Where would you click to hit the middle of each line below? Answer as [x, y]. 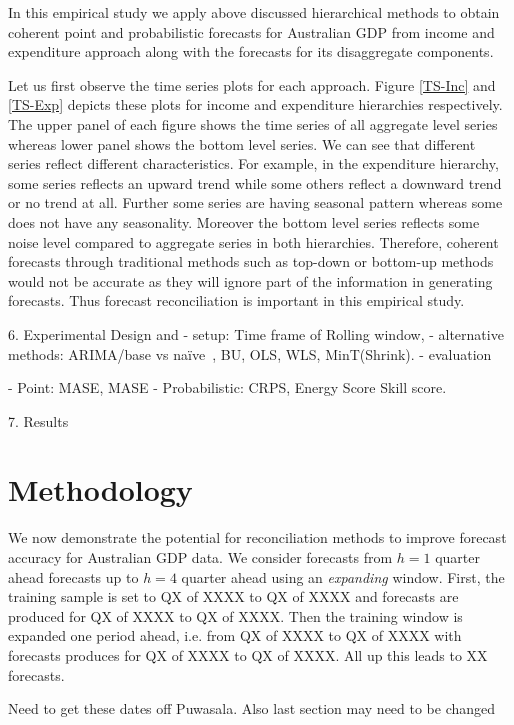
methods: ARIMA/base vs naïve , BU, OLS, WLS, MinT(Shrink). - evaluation [250, 353]
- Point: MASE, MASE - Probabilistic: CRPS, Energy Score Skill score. [227, 387]
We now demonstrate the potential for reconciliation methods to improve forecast [257, 537]
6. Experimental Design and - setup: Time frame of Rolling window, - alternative [256, 333]
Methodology [100, 489]
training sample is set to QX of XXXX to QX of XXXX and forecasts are [233, 596]
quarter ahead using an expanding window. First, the [343, 576]
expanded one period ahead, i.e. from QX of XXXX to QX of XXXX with [235, 635]
